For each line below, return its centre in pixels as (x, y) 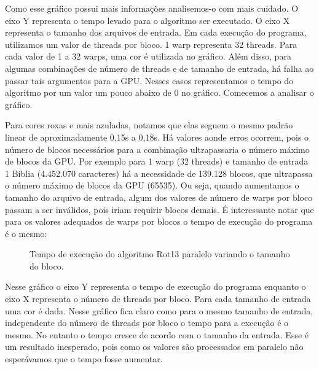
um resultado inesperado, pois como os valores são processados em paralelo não (154, 347)
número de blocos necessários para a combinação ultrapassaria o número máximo (157, 149)
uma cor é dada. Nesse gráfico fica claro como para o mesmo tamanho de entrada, (159, 310)
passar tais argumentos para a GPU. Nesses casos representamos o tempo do (149, 80)
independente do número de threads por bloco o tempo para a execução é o (147, 323)
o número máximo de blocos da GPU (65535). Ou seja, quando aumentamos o (152, 185)
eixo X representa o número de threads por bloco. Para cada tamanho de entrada (158, 299)
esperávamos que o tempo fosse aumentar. (84, 359)
